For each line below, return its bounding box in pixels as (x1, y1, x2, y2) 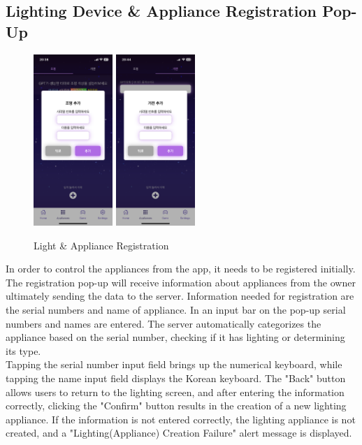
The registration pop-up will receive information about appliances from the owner (6, 275, 356, 289)
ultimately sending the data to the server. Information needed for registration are (6, 289, 354, 303)
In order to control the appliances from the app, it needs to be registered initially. (6, 261, 356, 276)
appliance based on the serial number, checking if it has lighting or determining (6, 330, 345, 344)
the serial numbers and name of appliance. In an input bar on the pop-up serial (6, 302, 346, 316)
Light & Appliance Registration (34, 238, 169, 252)
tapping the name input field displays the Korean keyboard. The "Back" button (6, 370, 346, 385)
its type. (6, 343, 41, 358)
